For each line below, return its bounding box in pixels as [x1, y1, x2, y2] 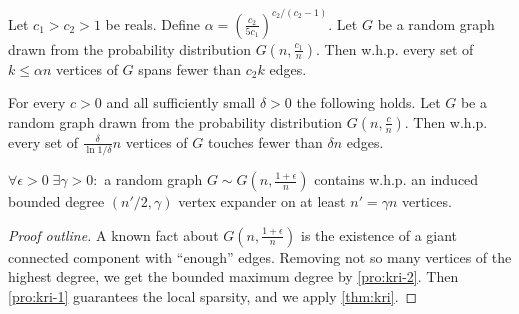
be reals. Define [105, 13, 200, 34]
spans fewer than [138, 58, 242, 79]
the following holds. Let [296, 92, 441, 113]
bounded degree [8, 191, 105, 211]
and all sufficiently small [106, 92, 256, 113]
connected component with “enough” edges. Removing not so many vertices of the [8, 246, 512, 267]
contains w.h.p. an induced [314, 169, 479, 189]
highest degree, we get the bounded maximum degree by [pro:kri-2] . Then [8, 266, 459, 287]
